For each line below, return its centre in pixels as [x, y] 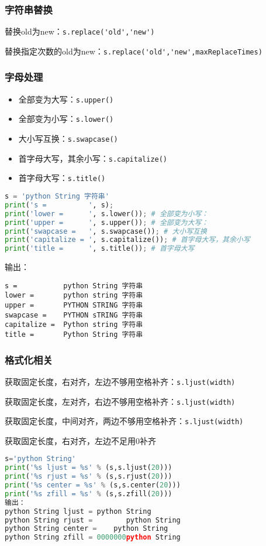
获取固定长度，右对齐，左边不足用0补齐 [80, 440]
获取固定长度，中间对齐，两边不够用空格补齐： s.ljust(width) [124, 421]
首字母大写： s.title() [62, 178]
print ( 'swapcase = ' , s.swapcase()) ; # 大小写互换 [106, 231]
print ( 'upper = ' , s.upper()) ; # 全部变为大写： [107, 222]
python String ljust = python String [78, 511]
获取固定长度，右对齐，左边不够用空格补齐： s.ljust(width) [120, 381]
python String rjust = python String [93, 520]
